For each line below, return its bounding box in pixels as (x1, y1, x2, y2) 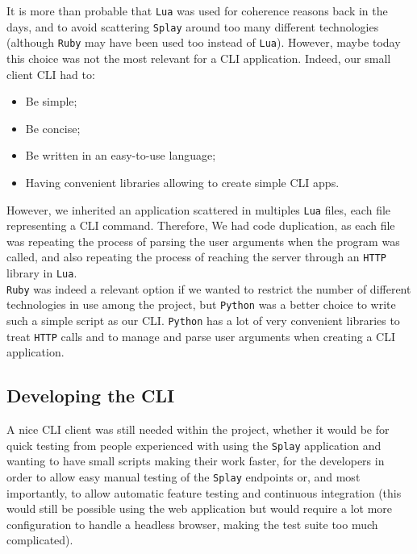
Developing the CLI (6, 383, 175, 408)
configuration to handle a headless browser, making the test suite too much (6, 515, 378, 532)
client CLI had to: (6, 65, 95, 82)
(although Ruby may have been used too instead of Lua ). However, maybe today (6, 34, 401, 51)
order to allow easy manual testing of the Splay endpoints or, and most (6, 468, 361, 485)
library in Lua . (6, 265, 77, 281)
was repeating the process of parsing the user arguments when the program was (6, 232, 400, 249)
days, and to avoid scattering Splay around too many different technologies (6, 18, 379, 35)
